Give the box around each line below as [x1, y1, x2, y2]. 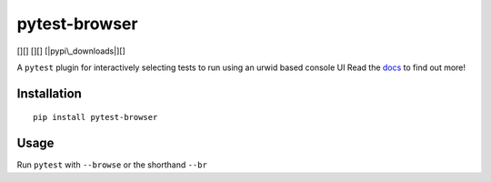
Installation [16, 86, 82, 101]
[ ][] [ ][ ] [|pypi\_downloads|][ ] [16, 45, 126, 56]
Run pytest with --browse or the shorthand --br [16, 159, 208, 170]
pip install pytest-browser [33, 112, 158, 123]
